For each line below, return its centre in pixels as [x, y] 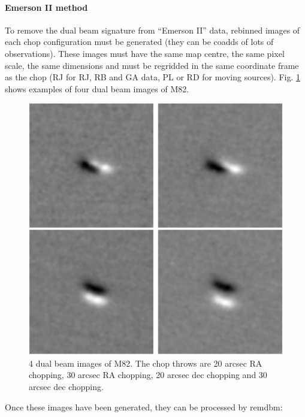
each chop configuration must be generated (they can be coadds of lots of [139, 42]
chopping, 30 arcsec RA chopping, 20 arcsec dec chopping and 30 [148, 375]
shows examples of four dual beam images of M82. [97, 88]
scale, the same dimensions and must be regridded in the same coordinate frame [152, 65]
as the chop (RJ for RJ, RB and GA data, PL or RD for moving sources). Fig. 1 [152, 77]
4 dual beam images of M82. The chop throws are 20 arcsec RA [146, 363]
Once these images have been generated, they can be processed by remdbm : [144, 407]
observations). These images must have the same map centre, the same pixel [145, 53]
